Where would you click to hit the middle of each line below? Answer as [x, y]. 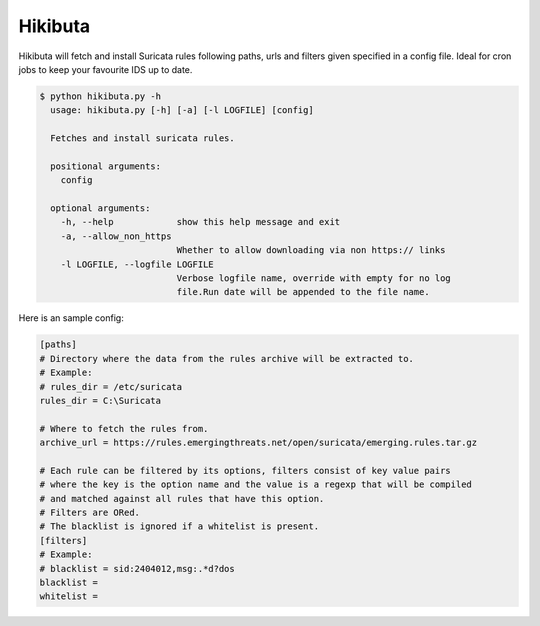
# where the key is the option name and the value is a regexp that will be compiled [255, 484]
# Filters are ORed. [89, 513]
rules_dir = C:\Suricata [100, 400]
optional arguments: [100, 208]
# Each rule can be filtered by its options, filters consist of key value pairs [245, 470]
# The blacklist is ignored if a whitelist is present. [179, 526]
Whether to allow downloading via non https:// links [311, 250]
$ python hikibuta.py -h [100, 96]
